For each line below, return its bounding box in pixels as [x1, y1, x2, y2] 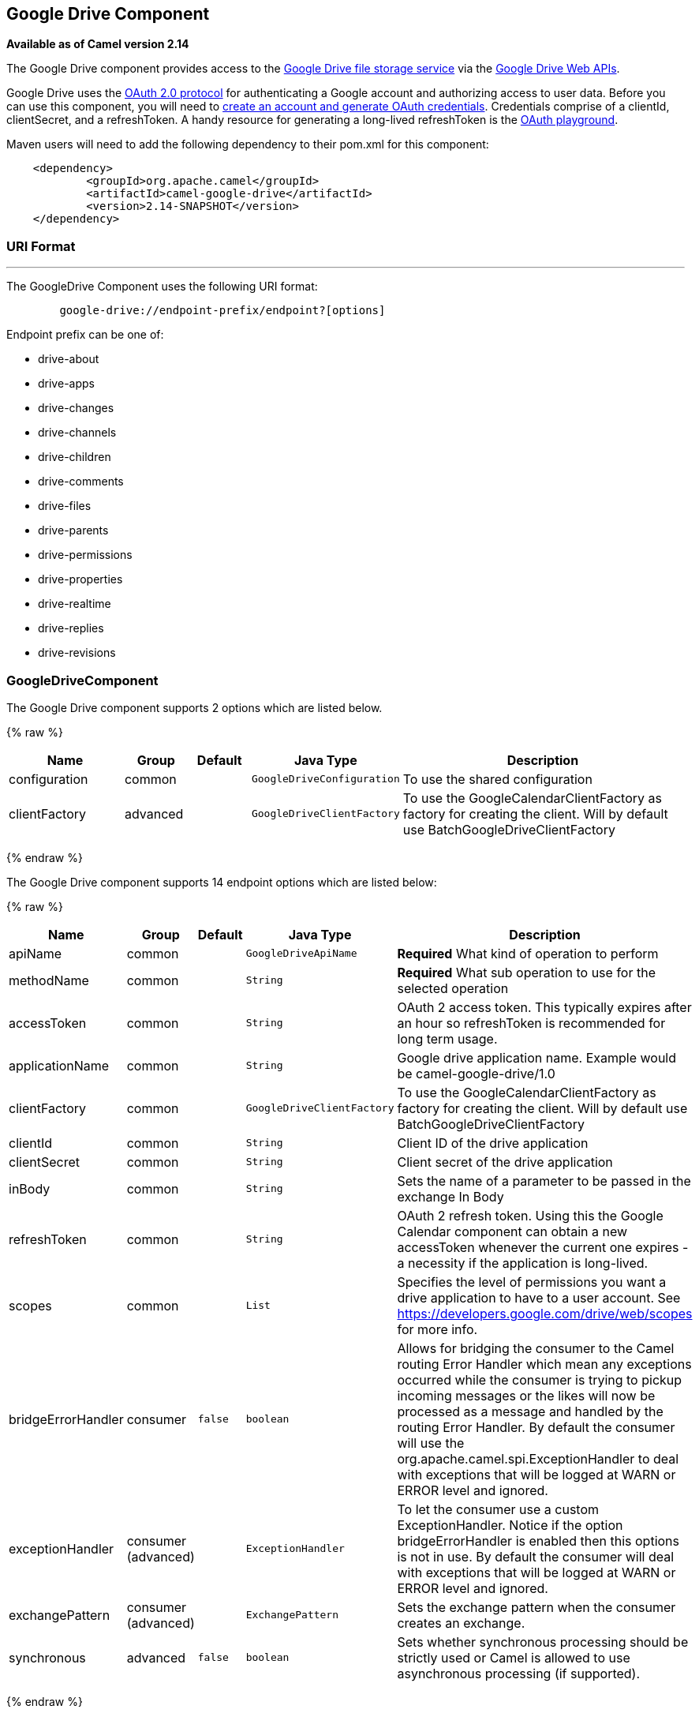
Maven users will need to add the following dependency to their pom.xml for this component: [6, 137, 489, 152]
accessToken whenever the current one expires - [397, 1239, 689, 1255]
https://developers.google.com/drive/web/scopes [397, 1305, 693, 1321]
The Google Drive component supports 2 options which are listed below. [6, 700, 383, 714]
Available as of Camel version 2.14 [6, 37, 189, 51]
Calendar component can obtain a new [397, 1223, 628, 1239]
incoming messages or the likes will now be [397, 1387, 656, 1404]
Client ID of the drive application [397, 1134, 589, 1151]
